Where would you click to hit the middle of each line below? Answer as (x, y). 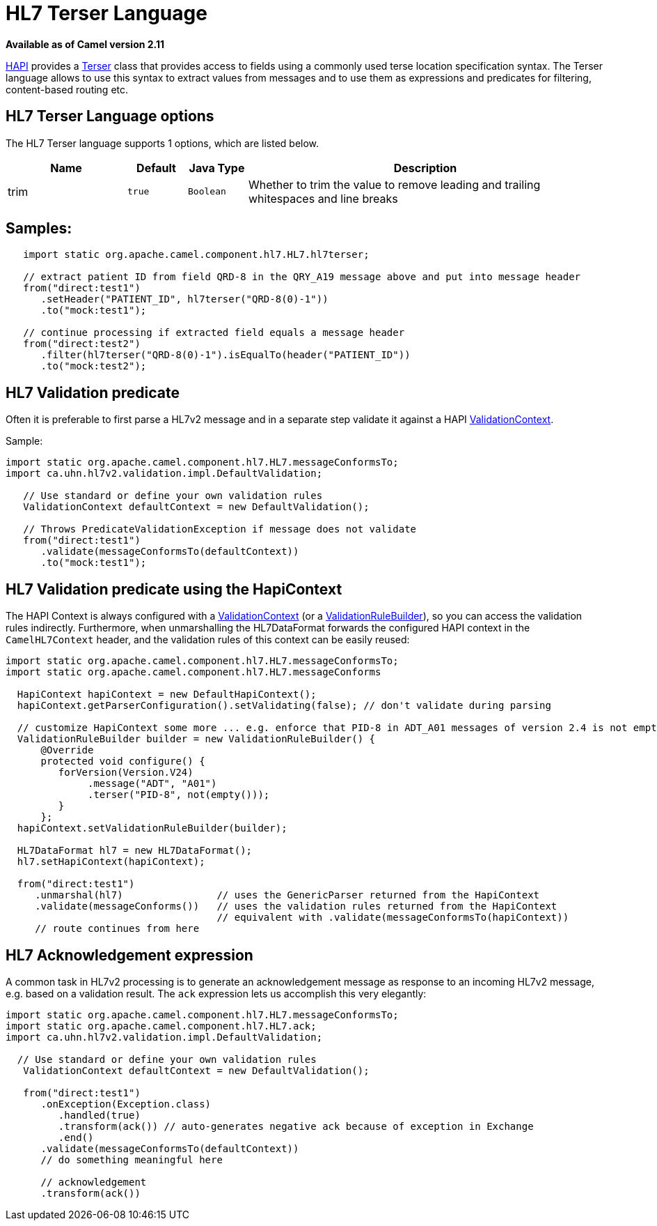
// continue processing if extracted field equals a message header (214, 333)
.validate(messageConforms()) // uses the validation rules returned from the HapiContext (296, 906)
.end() (76, 1137)
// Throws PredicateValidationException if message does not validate (220, 529)
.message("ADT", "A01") (152, 784)
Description (425, 168)
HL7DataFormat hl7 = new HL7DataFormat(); (135, 851)
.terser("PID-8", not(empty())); (179, 795)
